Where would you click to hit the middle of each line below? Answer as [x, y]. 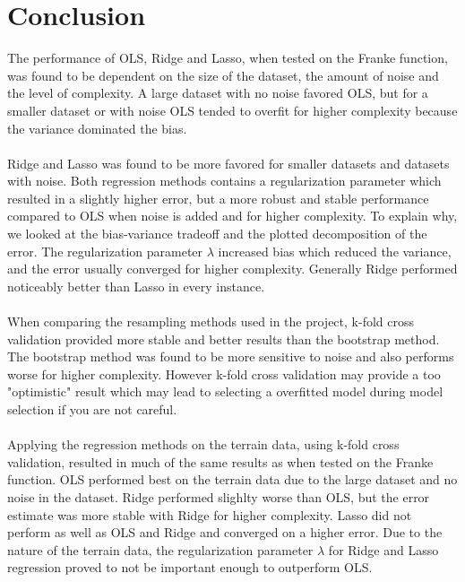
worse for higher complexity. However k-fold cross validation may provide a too [224, 374]
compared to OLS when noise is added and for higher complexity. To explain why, [232, 216]
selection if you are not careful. [92, 409]
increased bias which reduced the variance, [335, 251]
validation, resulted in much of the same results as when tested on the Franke [220, 461]
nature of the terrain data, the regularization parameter [160, 549]
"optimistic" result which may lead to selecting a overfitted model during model [225, 391]
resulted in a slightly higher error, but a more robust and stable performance [218, 198]
